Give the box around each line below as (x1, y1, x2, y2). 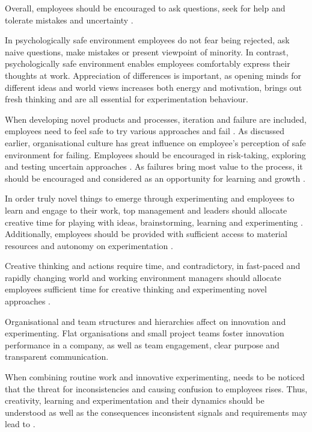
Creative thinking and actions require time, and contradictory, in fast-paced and (5, 259, 301, 272)
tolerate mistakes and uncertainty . (5, 13, 133, 26)
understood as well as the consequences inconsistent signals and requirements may (5, 406, 307, 418)
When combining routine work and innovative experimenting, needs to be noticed (5, 371, 305, 383)
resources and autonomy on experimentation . (5, 239, 173, 251)
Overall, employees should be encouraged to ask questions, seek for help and (5, 2, 286, 14)
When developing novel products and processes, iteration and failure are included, (5, 113, 307, 125)
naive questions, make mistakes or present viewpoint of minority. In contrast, (5, 45, 289, 58)
